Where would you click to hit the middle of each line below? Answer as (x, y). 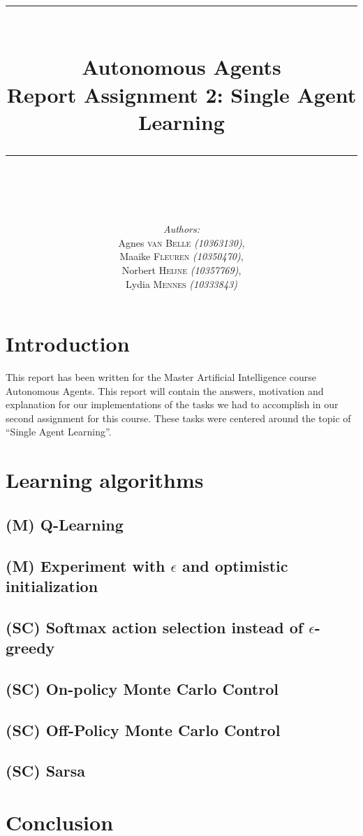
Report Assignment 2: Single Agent (181, 94)
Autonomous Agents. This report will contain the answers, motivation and (165, 390)
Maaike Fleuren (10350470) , (181, 256)
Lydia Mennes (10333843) (181, 283)
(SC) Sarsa (46, 771)
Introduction (68, 344)
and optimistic (235, 565)
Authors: (181, 229)
